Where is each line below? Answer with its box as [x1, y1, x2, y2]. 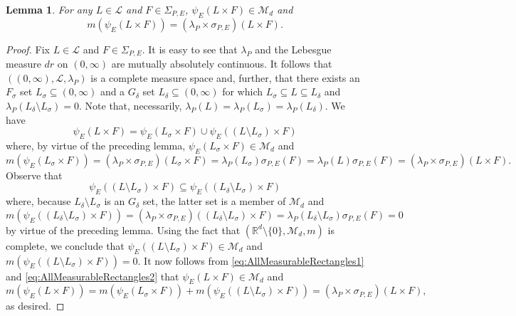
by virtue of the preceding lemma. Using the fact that [6, 222, 241, 237]
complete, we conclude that [6, 238, 125, 253]
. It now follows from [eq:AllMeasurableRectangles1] [137, 253, 364, 268]
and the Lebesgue [255, 41, 332, 56]
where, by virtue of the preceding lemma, [6, 138, 186, 153]
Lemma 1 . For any [6, 2, 93, 16]
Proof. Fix [6, 41, 50, 56]
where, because [6, 194, 71, 209]
